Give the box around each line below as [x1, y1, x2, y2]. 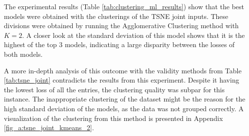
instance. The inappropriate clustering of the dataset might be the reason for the [4, 94, 246, 104]
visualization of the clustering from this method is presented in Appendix [4, 113, 223, 123]
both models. [4, 49, 43, 59]
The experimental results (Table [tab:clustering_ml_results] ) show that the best [4, 1, 245, 11]
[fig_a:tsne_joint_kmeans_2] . [4, 122, 94, 133]
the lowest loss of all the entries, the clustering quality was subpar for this [4, 84, 225, 94]
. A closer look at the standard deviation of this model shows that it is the [22, 30, 245, 40]
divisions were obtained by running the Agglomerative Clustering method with [4, 20, 239, 31]
